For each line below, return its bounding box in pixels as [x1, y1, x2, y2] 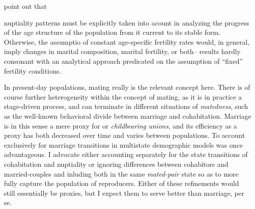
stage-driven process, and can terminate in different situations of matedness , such [4, 101, 248, 111]
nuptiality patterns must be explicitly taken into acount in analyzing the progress [4, 17, 250, 27]
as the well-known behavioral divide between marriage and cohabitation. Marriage [4, 110, 252, 121]
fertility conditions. [4, 65, 61, 76]
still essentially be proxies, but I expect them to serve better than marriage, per [4, 187, 245, 198]
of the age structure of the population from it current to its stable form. [4, 27, 221, 37]
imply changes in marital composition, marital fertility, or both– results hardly [4, 46, 241, 56]
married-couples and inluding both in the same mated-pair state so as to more [4, 168, 239, 179]
